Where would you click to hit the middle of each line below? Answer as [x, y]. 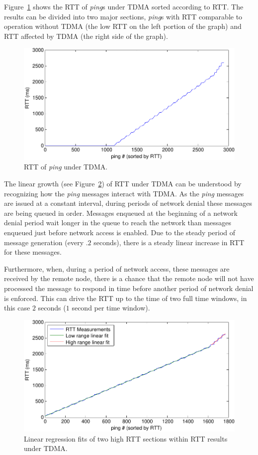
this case [17, 308]
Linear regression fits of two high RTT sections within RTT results [126, 438]
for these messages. [33, 252]
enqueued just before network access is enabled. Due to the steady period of [120, 232]
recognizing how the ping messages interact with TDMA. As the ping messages [124, 193]
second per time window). [111, 308]
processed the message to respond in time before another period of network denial [129, 288]
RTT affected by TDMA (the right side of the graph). [86, 36]
